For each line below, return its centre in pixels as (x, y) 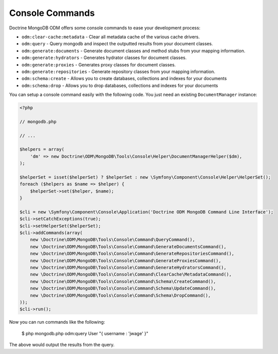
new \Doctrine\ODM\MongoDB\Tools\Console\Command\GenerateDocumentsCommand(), (128, 247)
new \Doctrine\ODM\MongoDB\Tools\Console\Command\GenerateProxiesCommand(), (126, 260)
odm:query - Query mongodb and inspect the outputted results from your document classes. (117, 44)
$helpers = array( (42, 149)
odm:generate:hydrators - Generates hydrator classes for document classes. (104, 58)
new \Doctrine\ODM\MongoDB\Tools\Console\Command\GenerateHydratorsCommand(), (128, 268)
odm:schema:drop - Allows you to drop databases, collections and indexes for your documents (120, 85)
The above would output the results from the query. (62, 345)
